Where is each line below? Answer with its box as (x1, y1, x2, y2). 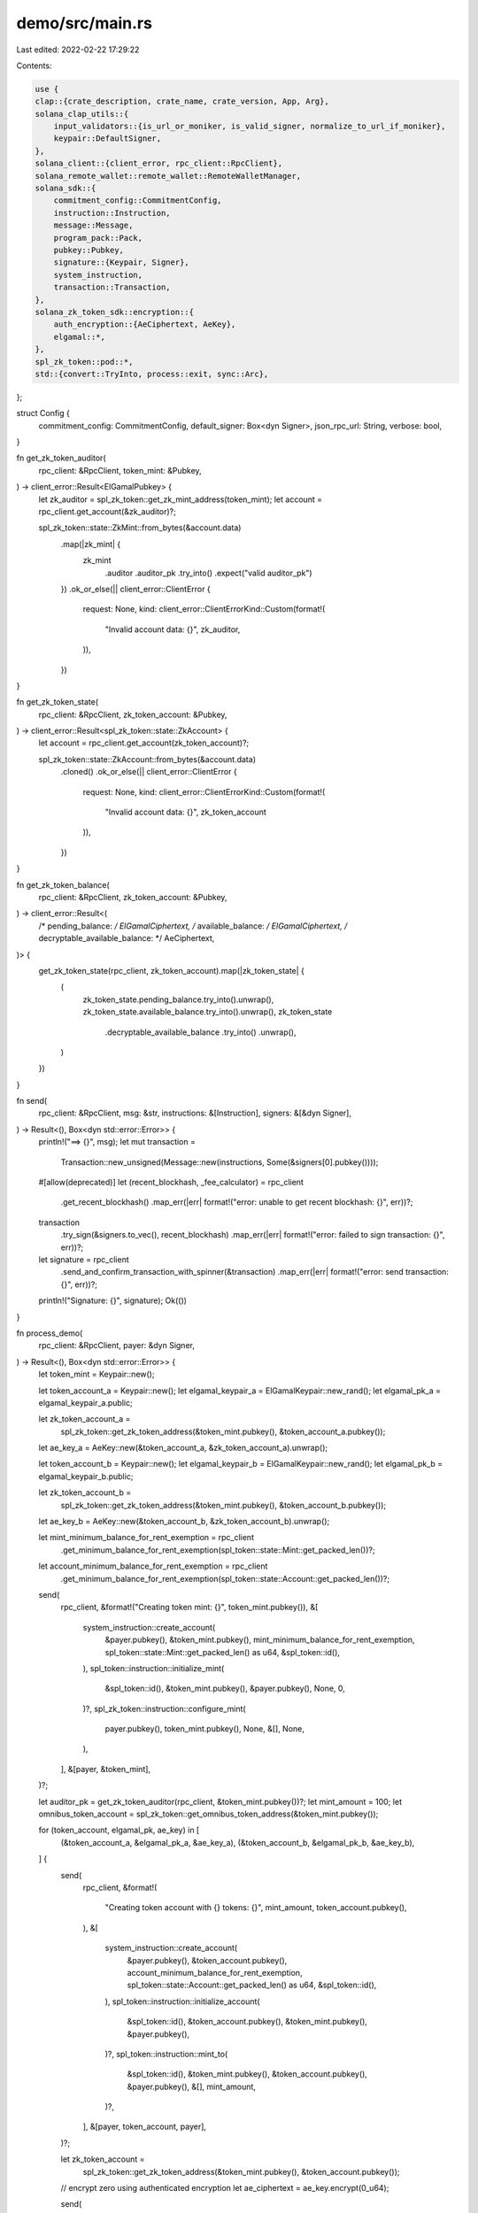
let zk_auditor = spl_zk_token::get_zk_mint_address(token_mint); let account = (38, 494, 323, 505)
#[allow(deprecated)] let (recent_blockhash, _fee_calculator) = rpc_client (38, 1177, 305, 1188)
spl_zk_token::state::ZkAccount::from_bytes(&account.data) (38, 753, 257, 765)
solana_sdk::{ (35, 183, 96, 194)
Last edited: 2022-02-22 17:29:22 (16, 44, 140, 55)
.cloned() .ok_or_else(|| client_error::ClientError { (60, 767, 238, 777)
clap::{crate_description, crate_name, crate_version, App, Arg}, (35, 96, 329, 106)
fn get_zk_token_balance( (16, 879, 110, 890)
